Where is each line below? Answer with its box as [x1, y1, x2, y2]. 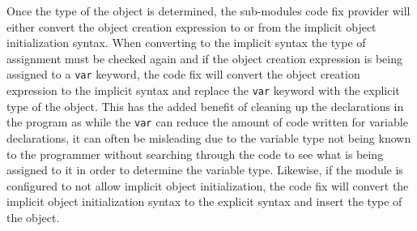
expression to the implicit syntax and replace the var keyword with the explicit [6, 82, 400, 99]
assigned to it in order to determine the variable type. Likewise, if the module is [6, 161, 403, 178]
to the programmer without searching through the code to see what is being [6, 145, 384, 162]
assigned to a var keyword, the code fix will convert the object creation [6, 66, 360, 83]
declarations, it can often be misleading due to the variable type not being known [6, 129, 411, 146]
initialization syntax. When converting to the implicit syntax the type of [6, 34, 366, 51]
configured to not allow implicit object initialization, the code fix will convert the [6, 177, 409, 194]
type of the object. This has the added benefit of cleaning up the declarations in [6, 97, 404, 114]
